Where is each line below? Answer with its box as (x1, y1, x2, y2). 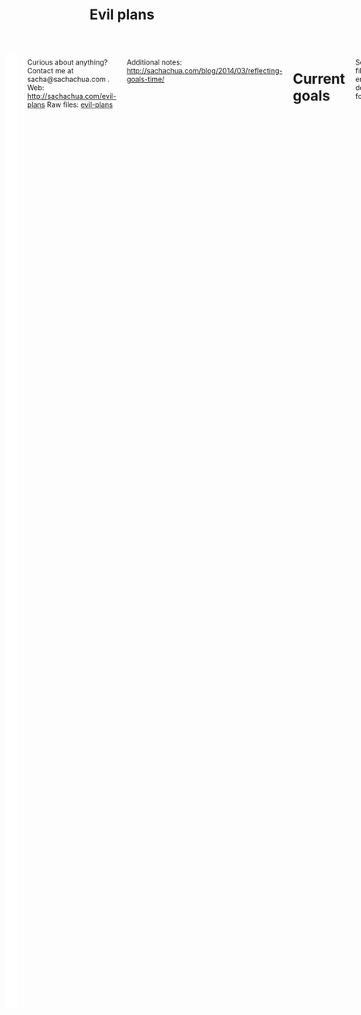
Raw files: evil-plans (46, 100, 113, 109)
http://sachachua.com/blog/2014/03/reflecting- (126, 66, 283, 76)
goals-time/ (126, 74, 165, 85)
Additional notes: (126, 57, 182, 67)
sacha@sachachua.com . (27, 74, 110, 85)
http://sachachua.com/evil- (27, 92, 117, 101)
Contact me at (27, 66, 74, 76)
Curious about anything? (27, 57, 108, 67)
